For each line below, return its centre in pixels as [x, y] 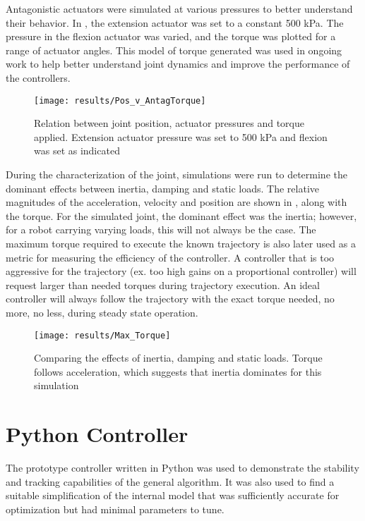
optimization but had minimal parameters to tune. [115, 509]
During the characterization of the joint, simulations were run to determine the [176, 174]
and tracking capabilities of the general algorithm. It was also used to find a [170, 481]
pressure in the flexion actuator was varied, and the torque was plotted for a [171, 36]
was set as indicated [77, 151]
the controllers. [38, 77]
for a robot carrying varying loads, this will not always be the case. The [161, 229]
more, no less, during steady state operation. [102, 312]
